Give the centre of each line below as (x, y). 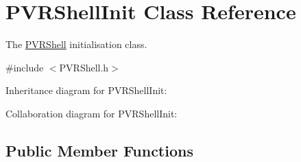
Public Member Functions (99, 150)
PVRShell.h (84, 67)
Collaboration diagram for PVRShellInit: (92, 113)
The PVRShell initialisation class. (76, 44)
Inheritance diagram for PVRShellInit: (86, 90)
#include (25, 67)
